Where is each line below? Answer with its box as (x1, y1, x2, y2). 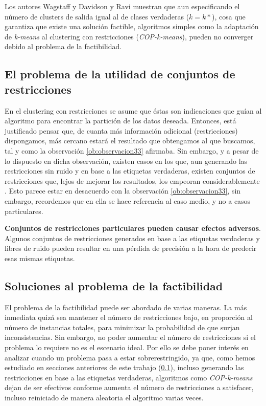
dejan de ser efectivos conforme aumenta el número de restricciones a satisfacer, (5, 382, 254, 393)
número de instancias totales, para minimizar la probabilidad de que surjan (5, 322, 240, 332)
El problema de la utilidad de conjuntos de (5, 66, 235, 82)
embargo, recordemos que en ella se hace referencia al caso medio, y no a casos (5, 195, 251, 206)
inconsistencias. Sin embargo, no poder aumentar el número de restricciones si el (5, 332, 256, 343)
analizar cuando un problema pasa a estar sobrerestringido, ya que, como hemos (5, 352, 255, 362)
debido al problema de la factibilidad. (5, 41, 122, 52)
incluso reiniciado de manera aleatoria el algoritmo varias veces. (5, 392, 204, 403)
